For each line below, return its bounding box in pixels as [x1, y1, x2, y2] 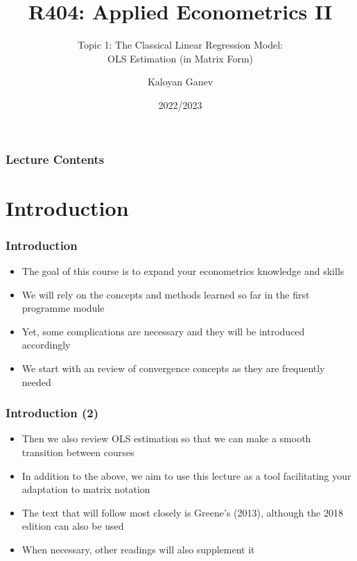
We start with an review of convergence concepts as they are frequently [21, 360, 325, 375]
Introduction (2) [6, 404, 99, 421]
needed [21, 374, 51, 389]
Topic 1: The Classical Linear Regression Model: [78, 37, 283, 52]
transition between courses [21, 444, 134, 459]
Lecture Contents [6, 150, 105, 167]
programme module [21, 301, 105, 315]
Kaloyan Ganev [147, 74, 214, 89]
